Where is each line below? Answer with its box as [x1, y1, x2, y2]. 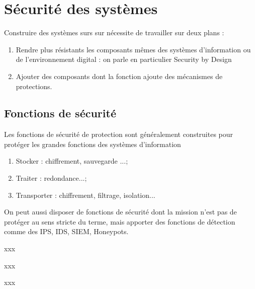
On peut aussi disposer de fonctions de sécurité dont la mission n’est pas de [4, 206, 237, 217]
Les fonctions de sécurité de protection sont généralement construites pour [4, 129, 233, 139]
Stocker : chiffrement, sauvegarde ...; [16, 156, 128, 166]
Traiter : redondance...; [16, 173, 87, 183]
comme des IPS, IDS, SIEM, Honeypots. [4, 226, 129, 237]
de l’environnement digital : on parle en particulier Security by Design [16, 54, 232, 64]
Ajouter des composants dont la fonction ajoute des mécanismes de [16, 70, 223, 81]
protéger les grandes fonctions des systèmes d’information [4, 138, 181, 149]
